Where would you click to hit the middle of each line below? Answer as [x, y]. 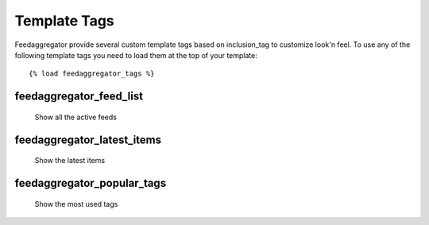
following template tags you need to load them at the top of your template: [136, 55]
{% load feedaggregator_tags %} [92, 74]
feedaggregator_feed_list [79, 97]
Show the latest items [70, 161]
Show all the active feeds [75, 117]
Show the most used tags [76, 204]
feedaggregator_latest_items [88, 140]
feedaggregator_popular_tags [91, 183]
